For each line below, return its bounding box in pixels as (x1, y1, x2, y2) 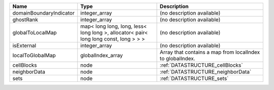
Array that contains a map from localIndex (160, 49, 260, 56)
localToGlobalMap (12, 52, 56, 59)
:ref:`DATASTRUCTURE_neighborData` (160, 68, 252, 75)
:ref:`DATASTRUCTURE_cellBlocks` (160, 62, 243, 68)
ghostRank (12, 16, 38, 23)
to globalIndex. (160, 55, 195, 62)
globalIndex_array (80, 52, 123, 59)
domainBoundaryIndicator (12, 10, 75, 16)
